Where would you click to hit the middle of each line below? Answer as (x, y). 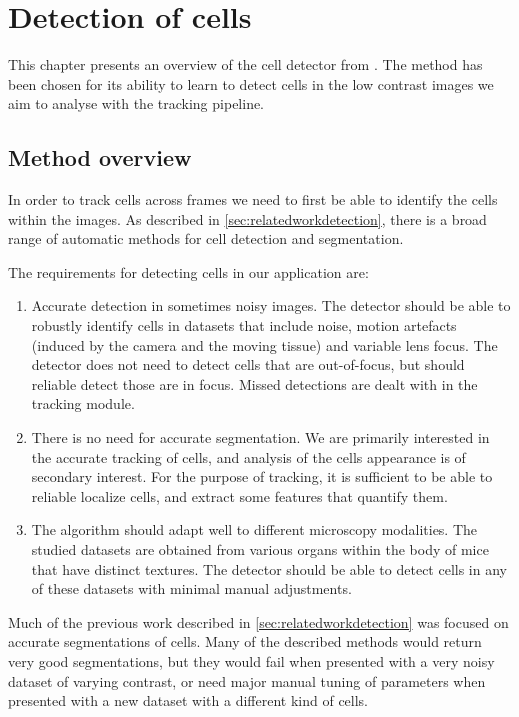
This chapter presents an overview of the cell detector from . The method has (245, 64)
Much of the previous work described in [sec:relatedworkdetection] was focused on (258, 621)
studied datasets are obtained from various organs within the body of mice (260, 549)
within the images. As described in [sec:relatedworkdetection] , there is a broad (247, 218)
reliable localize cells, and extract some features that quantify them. (239, 495)
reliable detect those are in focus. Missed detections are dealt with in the (254, 383)
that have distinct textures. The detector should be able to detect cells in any (269, 568)
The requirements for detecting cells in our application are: (188, 271)
